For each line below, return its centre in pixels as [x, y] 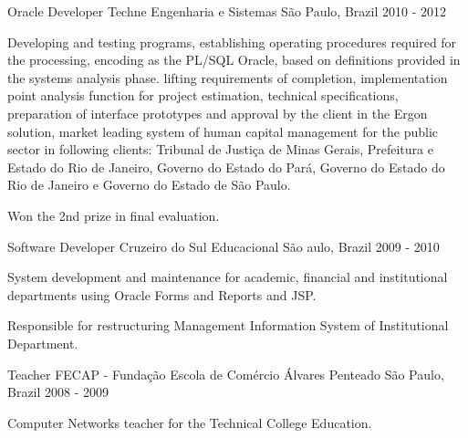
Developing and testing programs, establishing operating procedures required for [232, 42]
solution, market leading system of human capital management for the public [223, 131]
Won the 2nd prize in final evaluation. [114, 215]
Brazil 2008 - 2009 [58, 392]
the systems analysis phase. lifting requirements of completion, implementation [228, 77]
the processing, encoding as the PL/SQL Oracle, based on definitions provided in [234, 60]
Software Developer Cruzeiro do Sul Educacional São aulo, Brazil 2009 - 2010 [224, 246]
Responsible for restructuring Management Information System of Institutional [228, 325]
